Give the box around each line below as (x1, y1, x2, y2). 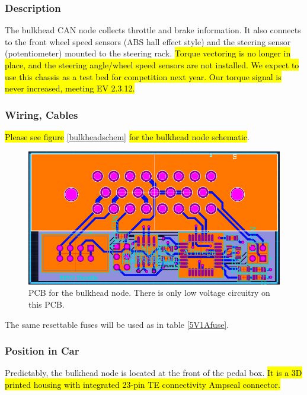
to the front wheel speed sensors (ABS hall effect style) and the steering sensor (5, 35, 291, 48)
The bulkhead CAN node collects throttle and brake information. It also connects (5, 24, 301, 36)
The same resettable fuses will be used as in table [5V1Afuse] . (5, 318, 229, 330)
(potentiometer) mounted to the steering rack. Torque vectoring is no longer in (5, 47, 291, 59)
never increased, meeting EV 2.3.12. (5, 82, 135, 94)
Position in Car (5, 343, 79, 358)
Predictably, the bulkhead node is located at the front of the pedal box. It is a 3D (5, 366, 302, 379)
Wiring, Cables (5, 107, 78, 122)
